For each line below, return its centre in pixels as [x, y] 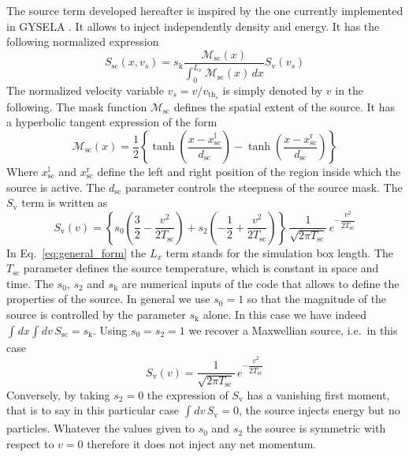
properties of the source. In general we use [108, 299]
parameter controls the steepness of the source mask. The [264, 187]
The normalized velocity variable [85, 90]
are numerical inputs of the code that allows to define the [260, 283]
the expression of [188, 394]
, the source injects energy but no [319, 410]
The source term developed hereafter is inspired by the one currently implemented [205, 10]
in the [350, 90]
